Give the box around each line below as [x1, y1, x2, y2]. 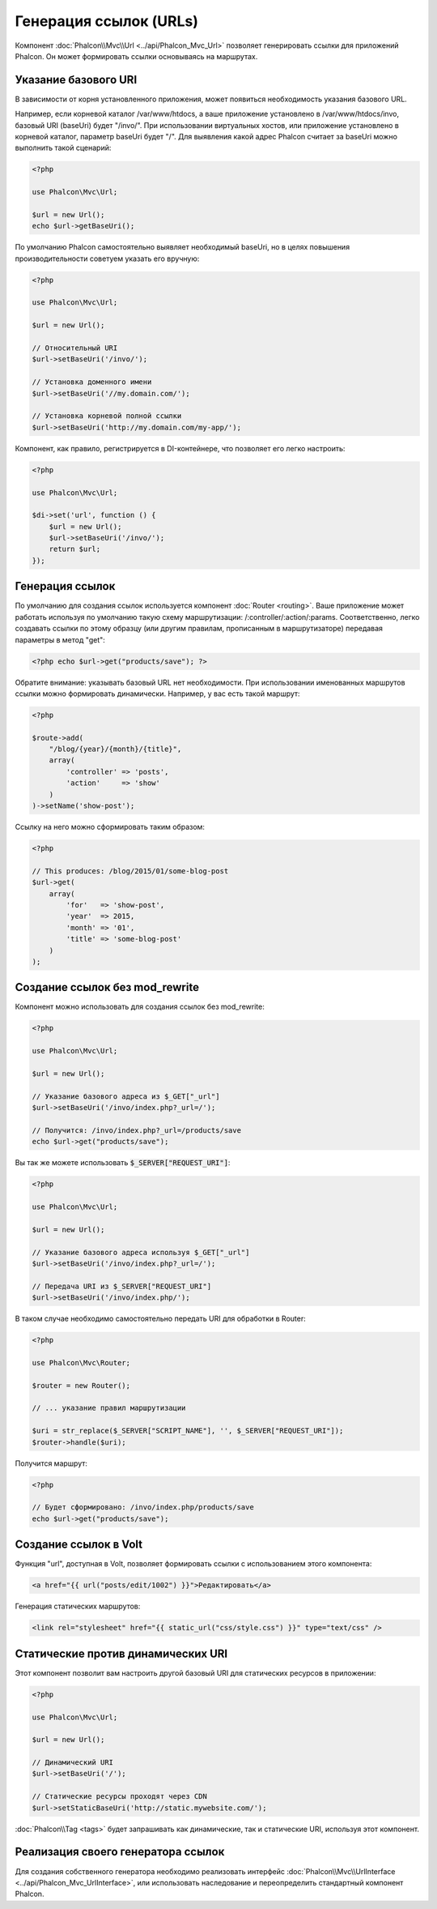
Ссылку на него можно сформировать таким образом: [15, 822, 206, 831]
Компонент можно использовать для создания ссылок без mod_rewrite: [15, 1001, 265, 1012]
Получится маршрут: [15, 1458, 88, 1468]
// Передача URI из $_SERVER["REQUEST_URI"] [32, 1281, 212, 1291]
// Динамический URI [32, 1758, 113, 1767]
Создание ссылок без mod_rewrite [15, 980, 200, 994]
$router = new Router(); [32, 1381, 131, 1390]
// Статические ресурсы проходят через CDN [32, 1792, 208, 1801]
